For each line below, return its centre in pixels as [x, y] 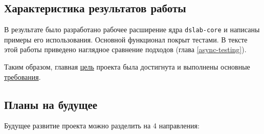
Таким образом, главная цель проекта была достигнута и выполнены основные [127, 67]
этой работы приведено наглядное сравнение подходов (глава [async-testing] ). [125, 49]
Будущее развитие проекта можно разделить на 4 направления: [102, 126]
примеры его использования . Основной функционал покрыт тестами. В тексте [126, 39]
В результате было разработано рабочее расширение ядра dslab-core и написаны [132, 29]
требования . [23, 76]
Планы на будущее [51, 104]
